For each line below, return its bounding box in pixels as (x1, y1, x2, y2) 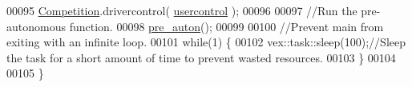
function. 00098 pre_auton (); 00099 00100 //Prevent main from (69, 18, 384, 34)
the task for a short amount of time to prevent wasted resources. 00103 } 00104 (6, 49, 396, 65)
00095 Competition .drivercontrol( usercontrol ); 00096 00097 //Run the (6, 2, 357, 18)
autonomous (6, 18, 66, 34)
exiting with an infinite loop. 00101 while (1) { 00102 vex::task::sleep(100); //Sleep (6, 34, 406, 50)
